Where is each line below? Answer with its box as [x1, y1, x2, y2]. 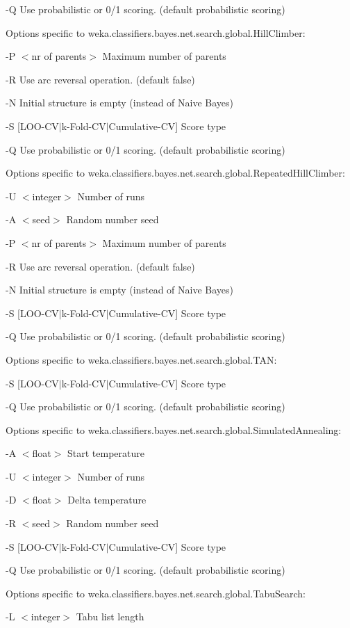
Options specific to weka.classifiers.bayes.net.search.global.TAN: [6, 352, 277, 367]
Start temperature [67, 446, 145, 460]
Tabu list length [76, 609, 144, 624]
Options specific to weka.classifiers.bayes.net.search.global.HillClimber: [6, 25, 306, 40]
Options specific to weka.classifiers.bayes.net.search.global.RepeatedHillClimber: [6, 166, 345, 180]
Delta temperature [67, 492, 147, 507]
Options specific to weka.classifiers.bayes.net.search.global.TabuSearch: [6, 586, 306, 600]
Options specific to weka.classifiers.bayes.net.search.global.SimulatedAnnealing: [6, 422, 342, 437]
